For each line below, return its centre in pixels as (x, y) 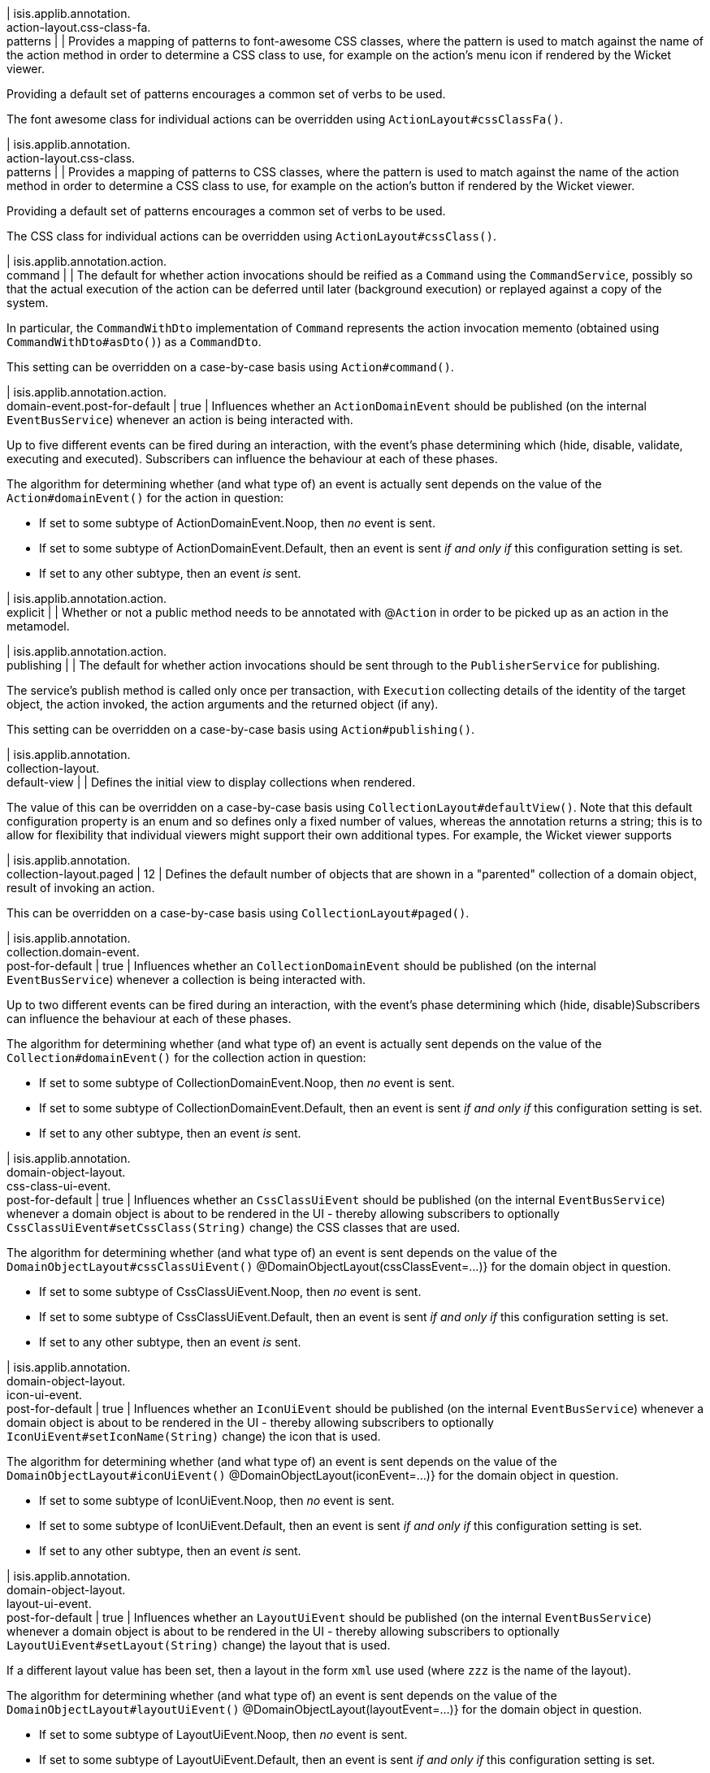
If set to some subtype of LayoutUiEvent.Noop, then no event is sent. (223, 1734)
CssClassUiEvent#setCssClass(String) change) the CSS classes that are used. (234, 1227)
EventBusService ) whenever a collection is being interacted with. (186, 980)
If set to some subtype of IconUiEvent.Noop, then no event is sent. (217, 1500)
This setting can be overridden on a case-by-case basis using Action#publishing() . (241, 729)
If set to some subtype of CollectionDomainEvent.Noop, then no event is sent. (247, 1083)
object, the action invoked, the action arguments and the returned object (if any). (223, 704)
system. (28, 303)
